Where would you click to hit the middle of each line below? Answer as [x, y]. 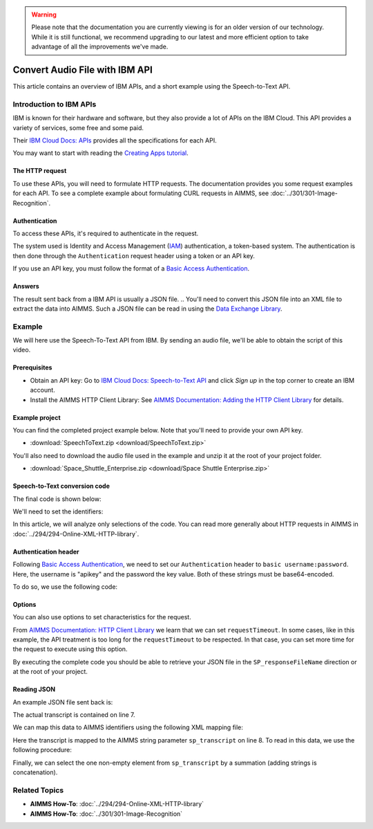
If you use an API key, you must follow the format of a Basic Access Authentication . [131, 268]
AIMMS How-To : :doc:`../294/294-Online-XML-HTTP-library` [117, 804]
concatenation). [35, 772]
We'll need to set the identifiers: [58, 511]
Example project [37, 417]
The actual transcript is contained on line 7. [74, 715]
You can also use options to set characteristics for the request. [102, 617]
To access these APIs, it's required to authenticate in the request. [106, 233]
